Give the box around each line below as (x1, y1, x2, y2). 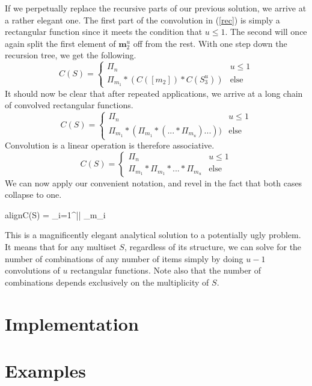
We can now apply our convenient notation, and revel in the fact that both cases (5, 176, 302, 189)
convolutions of (5, 264, 60, 277)
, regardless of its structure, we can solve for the (124, 240, 302, 253)
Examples (5, 358, 86, 382)
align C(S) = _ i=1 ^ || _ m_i (5, 208, 106, 221)
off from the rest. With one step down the (133, 37, 287, 49)
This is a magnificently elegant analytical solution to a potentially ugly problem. (5, 228, 301, 241)
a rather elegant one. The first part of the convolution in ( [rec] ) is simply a (5, 13, 280, 26)
